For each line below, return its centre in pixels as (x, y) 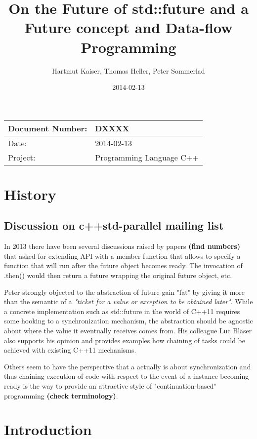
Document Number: (48, 128)
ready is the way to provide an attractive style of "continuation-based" (110, 385)
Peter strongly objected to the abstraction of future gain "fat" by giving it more (125, 292)
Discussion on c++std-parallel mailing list (114, 225)
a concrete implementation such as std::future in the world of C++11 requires (122, 311)
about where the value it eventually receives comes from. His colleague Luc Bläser (128, 331)
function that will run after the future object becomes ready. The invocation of (123, 265)
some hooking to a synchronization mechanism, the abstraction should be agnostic (128, 321)
